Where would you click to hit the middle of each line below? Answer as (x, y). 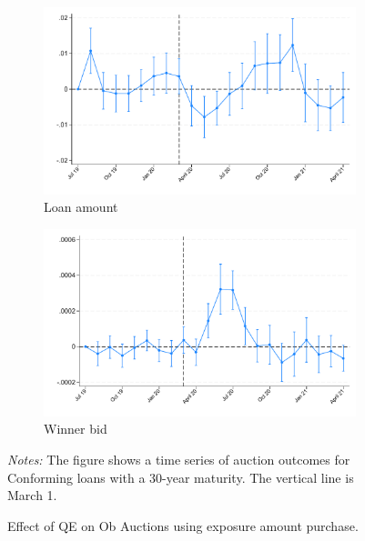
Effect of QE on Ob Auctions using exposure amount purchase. (183, 525)
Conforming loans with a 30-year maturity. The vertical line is (181, 477)
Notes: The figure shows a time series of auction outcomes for (179, 460)
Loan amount (81, 207)
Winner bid (76, 429)
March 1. (32, 495)
